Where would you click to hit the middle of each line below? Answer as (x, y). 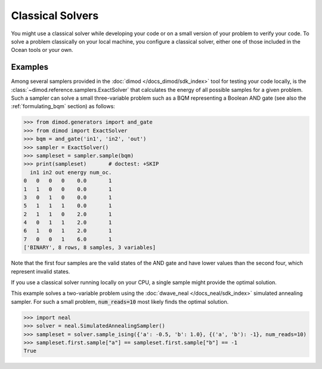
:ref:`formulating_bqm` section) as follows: (63, 106)
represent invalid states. (41, 271)
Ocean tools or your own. (42, 50)
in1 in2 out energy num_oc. (71, 172)
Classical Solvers (55, 16)
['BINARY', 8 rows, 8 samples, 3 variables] (90, 247)
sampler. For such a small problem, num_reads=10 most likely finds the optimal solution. (120, 302)
